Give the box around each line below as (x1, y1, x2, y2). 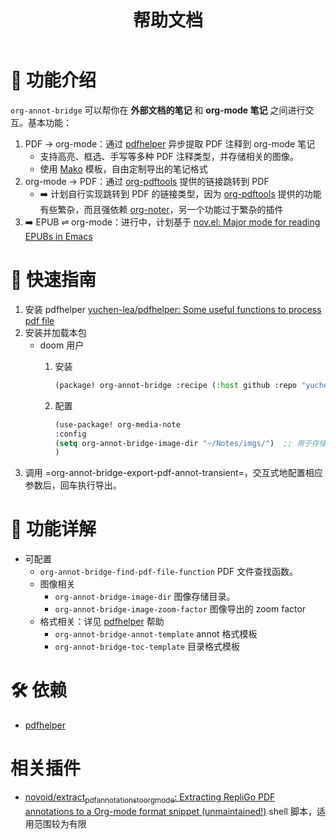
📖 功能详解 (10, 518, 97, 541)
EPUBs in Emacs (24, 230, 93, 242)
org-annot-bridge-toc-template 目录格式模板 (54, 641, 240, 653)
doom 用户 (39, 339, 85, 351)
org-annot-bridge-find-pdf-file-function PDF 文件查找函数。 (39, 566, 298, 578)
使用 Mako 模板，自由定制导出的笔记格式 (39, 162, 208, 175)
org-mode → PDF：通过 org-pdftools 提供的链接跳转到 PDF (24, 175, 270, 187)
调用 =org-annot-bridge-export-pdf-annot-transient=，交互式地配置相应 (24, 467, 323, 479)
